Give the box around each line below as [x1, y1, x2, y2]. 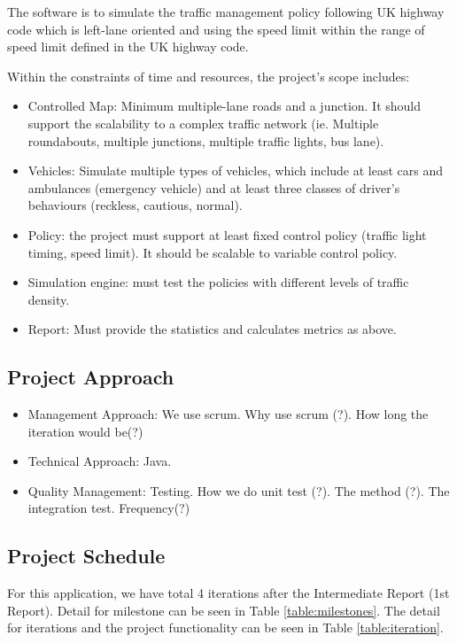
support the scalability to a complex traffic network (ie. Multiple [27, 113, 379, 132]
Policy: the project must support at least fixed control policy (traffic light [27, 225, 427, 244]
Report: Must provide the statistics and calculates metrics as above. [27, 320, 397, 338]
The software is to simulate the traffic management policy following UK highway [7, 3, 445, 20]
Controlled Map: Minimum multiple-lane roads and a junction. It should [27, 97, 422, 115]
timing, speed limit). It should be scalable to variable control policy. [27, 243, 398, 261]
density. [27, 290, 70, 308]
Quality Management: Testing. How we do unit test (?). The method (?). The [27, 481, 450, 500]
